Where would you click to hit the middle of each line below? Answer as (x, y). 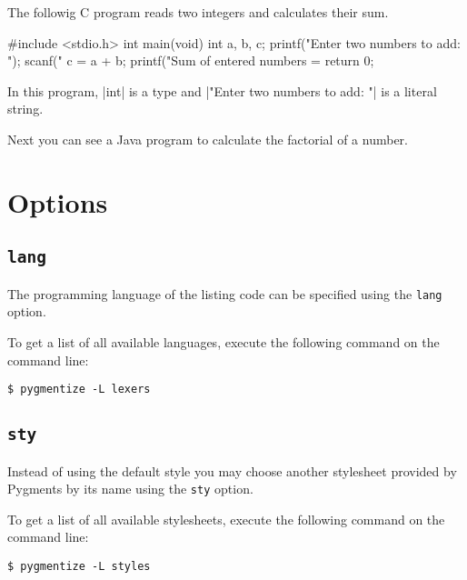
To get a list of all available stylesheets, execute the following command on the (226, 519)
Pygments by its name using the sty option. (130, 489)
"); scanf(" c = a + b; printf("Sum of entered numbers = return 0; (191, 60)
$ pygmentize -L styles (79, 567)
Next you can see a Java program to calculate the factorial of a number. (208, 139)
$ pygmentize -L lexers (79, 390)
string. (25, 109)
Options (58, 201)
